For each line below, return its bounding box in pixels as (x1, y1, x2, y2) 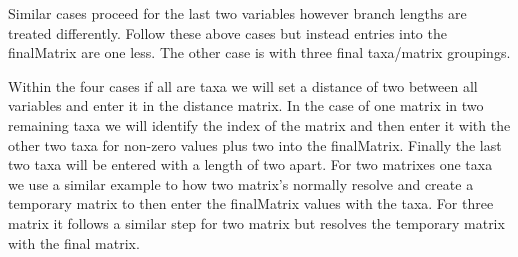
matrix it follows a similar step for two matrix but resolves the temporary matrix (8, 212, 505, 233)
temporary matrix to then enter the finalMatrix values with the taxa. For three (8, 193, 494, 214)
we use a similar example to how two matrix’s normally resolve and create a (8, 173, 474, 194)
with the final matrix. (8, 232, 140, 253)
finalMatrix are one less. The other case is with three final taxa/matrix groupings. (8, 42, 511, 63)
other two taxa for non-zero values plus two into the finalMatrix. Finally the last (8, 134, 502, 155)
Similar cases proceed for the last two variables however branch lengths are (8, 3, 467, 23)
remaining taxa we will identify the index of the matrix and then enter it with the (8, 114, 511, 135)
